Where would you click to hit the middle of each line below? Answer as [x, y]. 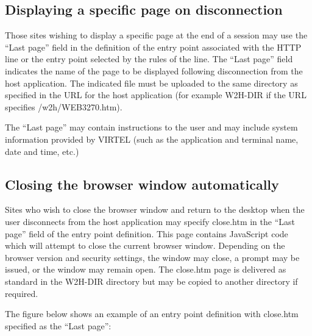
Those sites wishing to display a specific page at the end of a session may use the [156, 35]
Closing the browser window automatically [142, 184]
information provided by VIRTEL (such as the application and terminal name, [152, 139]
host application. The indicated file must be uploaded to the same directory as [151, 83]
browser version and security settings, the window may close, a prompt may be [152, 257]
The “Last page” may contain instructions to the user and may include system [151, 127]
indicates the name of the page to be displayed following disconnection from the [154, 70]
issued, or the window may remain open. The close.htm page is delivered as [146, 269]
